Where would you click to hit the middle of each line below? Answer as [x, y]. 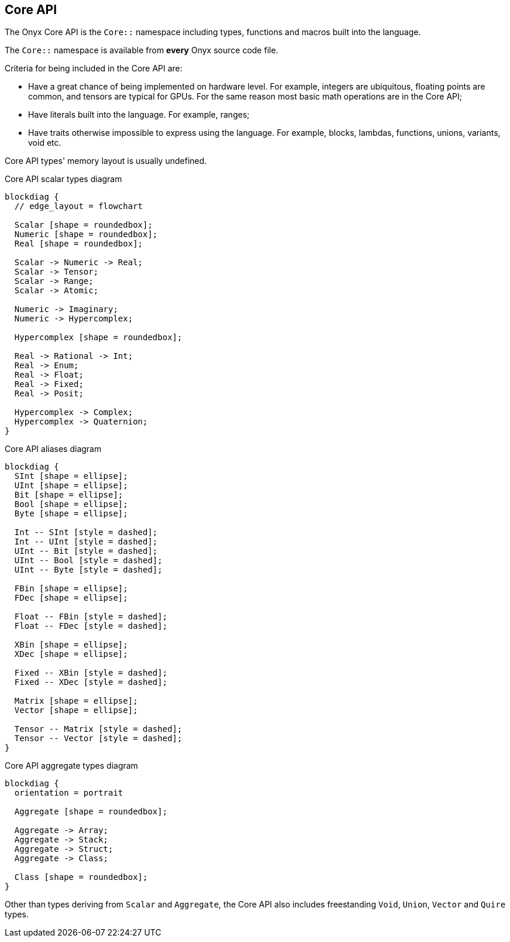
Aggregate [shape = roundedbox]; [91, 812]
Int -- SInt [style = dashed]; [86, 532]
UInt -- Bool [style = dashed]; [88, 561]
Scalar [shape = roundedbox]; [83, 225]
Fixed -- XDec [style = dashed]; [91, 682]
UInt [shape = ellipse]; [71, 486]
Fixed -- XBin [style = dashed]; [91, 673]
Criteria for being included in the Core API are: [94, 68]
